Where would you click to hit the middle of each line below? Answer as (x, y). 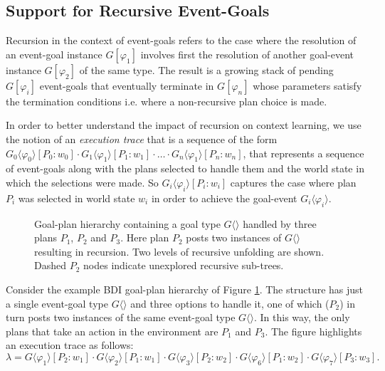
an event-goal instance (54, 54)
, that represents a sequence (304, 153)
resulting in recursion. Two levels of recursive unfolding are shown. (179, 251)
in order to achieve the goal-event (224, 198)
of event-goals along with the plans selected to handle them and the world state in (185, 168)
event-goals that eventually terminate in (127, 85)
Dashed (50, 265)
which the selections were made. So (82, 182)
